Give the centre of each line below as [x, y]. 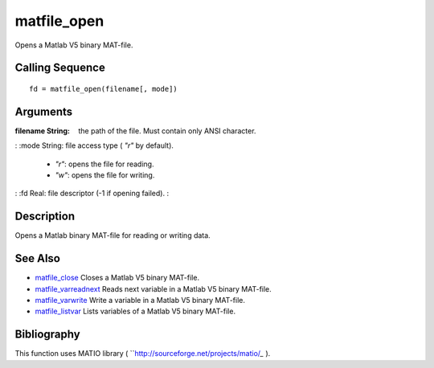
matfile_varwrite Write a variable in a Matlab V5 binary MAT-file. [140, 301]
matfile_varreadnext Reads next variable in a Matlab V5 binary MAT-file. [154, 288]
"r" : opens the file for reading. [104, 164]
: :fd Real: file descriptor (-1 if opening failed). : [92, 194]
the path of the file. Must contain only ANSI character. [167, 131]
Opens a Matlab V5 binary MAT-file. [74, 45]
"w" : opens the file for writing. [105, 175]
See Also [37, 258]
